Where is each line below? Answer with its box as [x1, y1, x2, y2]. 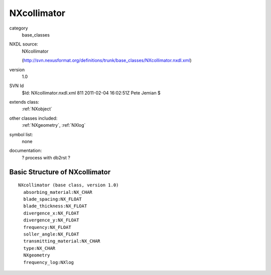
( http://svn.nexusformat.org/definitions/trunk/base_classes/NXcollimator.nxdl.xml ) [22, 58, 192, 64]
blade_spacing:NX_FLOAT [23, 196, 82, 202]
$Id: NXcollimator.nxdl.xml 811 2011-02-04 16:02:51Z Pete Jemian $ [22, 90, 161, 96]
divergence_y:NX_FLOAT [23, 217, 79, 223]
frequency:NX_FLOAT [23, 224, 71, 230]
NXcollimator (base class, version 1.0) [18, 182, 119, 188]
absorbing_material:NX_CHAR [23, 189, 93, 195]
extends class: [9, 99, 40, 105]
